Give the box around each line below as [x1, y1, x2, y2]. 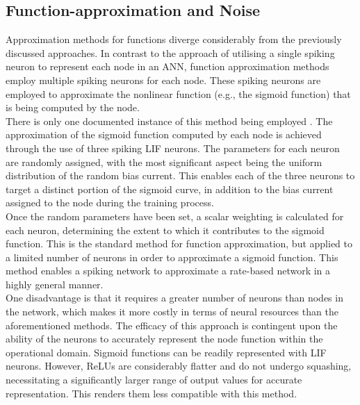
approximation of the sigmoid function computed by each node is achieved [6, 127, 322, 142]
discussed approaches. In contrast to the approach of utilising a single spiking [6, 45, 335, 60]
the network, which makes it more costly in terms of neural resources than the [6, 304, 338, 319]
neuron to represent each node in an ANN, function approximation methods [6, 59, 329, 74]
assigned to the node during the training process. [6, 195, 214, 210]
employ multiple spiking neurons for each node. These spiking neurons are [6, 72, 321, 87]
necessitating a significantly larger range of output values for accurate [6, 372, 302, 387]
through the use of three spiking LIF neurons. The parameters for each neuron [6, 140, 340, 155]
